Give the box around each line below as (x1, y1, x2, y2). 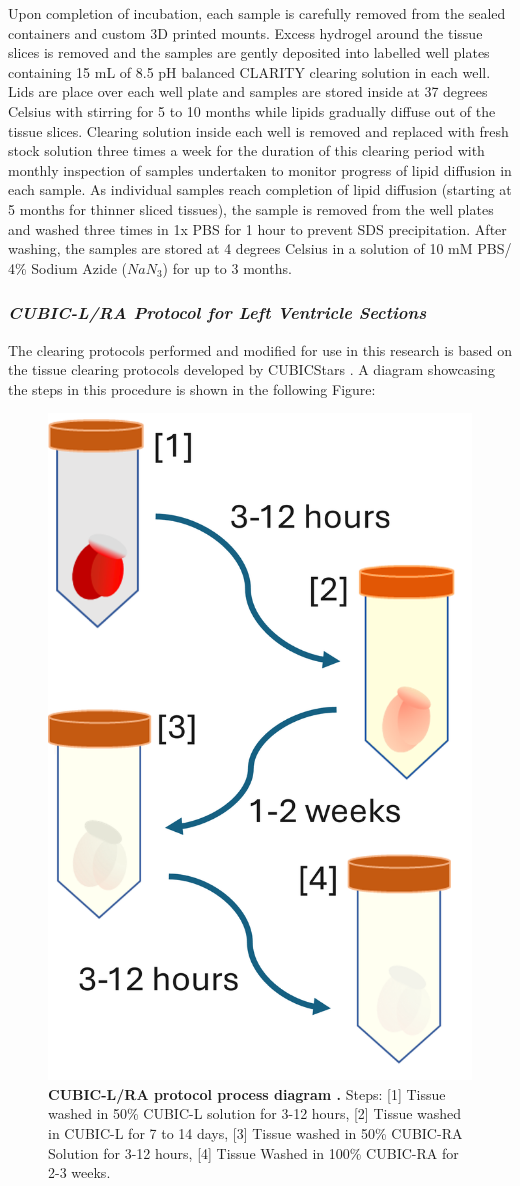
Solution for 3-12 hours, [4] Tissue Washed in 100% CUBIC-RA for (48, 1142, 459, 1163)
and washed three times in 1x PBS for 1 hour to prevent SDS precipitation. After (8, 218, 507, 239)
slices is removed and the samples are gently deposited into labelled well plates (8, 42, 490, 63)
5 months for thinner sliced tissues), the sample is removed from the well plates (8, 198, 494, 219)
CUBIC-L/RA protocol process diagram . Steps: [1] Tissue (48, 1083, 446, 1104)
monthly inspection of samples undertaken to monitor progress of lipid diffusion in (8, 159, 512, 180)
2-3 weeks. (48, 1162, 111, 1183)
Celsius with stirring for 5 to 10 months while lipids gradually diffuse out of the (8, 100, 496, 121)
